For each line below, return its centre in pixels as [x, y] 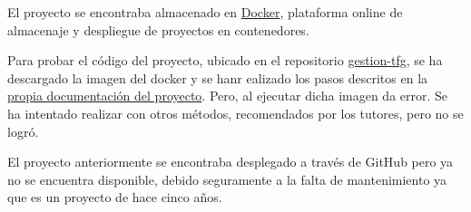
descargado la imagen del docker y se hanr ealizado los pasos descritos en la [218, 77]
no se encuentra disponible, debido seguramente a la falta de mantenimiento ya [227, 179]
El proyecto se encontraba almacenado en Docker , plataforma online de [205, 12]
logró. [23, 131]
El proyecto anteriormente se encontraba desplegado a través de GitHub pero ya [231, 162]
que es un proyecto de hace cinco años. [115, 197]
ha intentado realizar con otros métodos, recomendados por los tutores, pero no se [235, 113]
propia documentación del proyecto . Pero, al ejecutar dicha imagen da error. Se [228, 96]
